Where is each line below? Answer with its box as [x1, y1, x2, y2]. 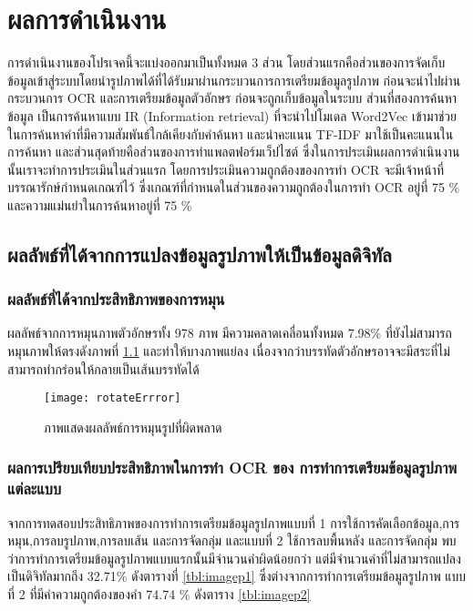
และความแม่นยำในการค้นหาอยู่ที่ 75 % [7, 195, 192, 214]
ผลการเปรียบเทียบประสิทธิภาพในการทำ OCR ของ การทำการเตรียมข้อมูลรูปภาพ [7, 456, 458, 479]
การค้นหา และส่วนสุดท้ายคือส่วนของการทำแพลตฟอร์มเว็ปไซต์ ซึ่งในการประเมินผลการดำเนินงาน [7, 142, 460, 161]
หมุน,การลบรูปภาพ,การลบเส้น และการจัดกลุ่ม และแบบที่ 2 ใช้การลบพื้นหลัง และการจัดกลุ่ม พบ [7, 531, 457, 550]
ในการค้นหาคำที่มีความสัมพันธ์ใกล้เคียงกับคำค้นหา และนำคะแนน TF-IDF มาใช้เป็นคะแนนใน [7, 124, 454, 143]
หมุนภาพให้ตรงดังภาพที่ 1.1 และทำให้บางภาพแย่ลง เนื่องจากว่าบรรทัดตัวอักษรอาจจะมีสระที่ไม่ [7, 341, 450, 361]
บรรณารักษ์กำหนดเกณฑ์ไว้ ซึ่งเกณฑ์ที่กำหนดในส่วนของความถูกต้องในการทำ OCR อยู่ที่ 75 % [7, 178, 460, 197]
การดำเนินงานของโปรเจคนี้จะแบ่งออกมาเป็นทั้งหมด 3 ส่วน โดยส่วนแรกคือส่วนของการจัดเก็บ [7, 53, 446, 72]
